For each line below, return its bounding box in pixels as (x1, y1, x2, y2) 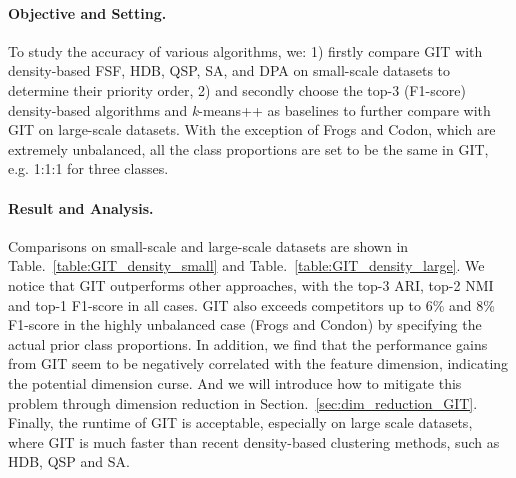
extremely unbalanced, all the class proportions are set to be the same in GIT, (8, 138, 489, 159)
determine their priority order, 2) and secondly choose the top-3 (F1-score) (8, 79, 467, 100)
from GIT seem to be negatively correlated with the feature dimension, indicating (8, 353, 509, 374)
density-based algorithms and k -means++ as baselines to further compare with (8, 99, 491, 120)
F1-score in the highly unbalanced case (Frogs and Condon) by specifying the (8, 314, 482, 335)
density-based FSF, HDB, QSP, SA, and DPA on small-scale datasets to (8, 60, 451, 81)
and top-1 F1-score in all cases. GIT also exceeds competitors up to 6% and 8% (8, 294, 495, 315)
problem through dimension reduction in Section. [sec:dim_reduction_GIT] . (8, 392, 478, 413)
